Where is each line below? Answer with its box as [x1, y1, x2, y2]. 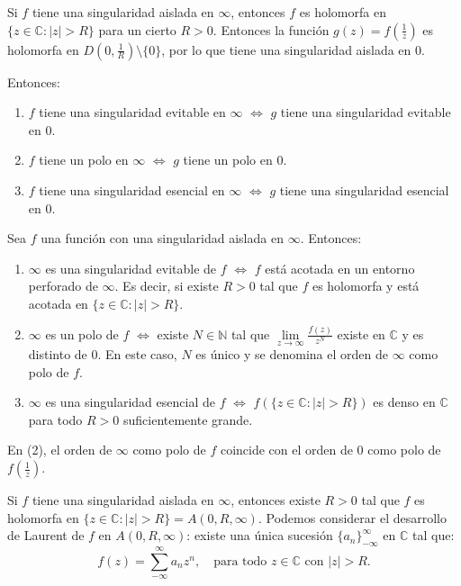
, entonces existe [230, 491, 321, 509]
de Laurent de [7, 526, 85, 545]
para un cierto [98, 20, 176, 39]
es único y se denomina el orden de [195, 345, 388, 364]
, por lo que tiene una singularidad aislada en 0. [161, 40, 425, 59]
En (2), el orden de [7, 440, 113, 459]
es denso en [373, 392, 436, 411]
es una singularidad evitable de [45, 258, 217, 277]
